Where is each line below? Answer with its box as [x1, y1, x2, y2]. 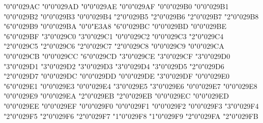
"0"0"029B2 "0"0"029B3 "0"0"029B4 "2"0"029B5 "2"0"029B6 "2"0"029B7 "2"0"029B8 [4, 11, 259, 21]
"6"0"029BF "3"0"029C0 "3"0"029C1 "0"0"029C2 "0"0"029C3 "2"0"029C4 [4, 30, 224, 41]
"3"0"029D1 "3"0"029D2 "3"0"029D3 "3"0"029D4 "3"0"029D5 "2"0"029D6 [4, 60, 224, 71]
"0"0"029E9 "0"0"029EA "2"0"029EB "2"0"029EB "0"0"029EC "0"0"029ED [4, 90, 229, 101]
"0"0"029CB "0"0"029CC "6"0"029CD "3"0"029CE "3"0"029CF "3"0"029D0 [4, 50, 230, 61]
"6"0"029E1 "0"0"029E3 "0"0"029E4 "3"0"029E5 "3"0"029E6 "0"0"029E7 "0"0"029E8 [4, 80, 257, 91]
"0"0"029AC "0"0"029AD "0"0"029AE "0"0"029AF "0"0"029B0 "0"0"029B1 [4, 1, 229, 11]
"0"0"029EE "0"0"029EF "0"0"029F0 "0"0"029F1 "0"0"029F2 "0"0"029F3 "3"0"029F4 [4, 100, 259, 111]
